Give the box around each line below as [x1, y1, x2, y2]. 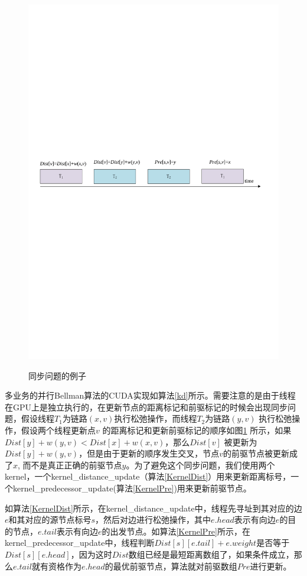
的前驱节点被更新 [223, 447, 289, 459]
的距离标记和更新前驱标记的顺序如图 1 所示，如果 [102, 424, 292, 436]
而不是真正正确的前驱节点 [22, 458, 122, 471]
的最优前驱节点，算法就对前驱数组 [104, 559, 237, 572]
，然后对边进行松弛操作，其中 [95, 513, 211, 526]
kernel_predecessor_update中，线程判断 [5, 536, 155, 549]
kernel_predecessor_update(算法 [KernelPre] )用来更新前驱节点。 [12, 482, 252, 494]
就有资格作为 [31, 559, 81, 572]
